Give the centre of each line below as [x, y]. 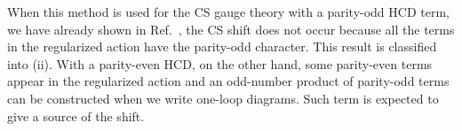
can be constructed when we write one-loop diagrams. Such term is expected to [223, 98]
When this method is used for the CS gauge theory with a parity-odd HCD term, [228, 12]
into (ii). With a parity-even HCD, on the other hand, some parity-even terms [220, 63]
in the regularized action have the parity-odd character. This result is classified [222, 46]
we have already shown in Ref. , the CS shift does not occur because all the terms [231, 29]
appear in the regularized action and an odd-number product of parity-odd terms [228, 81]
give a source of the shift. [76, 116]
